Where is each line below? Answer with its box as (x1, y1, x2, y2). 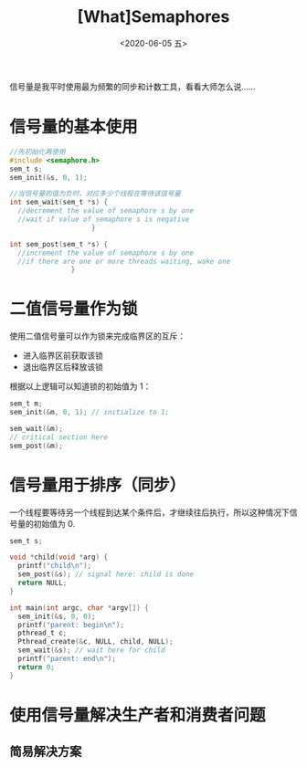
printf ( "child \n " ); (17, 562, 92, 571)
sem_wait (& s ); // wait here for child (17, 646, 166, 655)
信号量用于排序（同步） (9, 475, 186, 495)
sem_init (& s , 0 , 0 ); (17, 612, 96, 621)
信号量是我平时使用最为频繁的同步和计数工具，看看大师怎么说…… (9, 80, 256, 92)
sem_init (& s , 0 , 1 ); (9, 173, 89, 182)
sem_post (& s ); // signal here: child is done (17, 570, 195, 579)
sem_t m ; (9, 399, 43, 408)
